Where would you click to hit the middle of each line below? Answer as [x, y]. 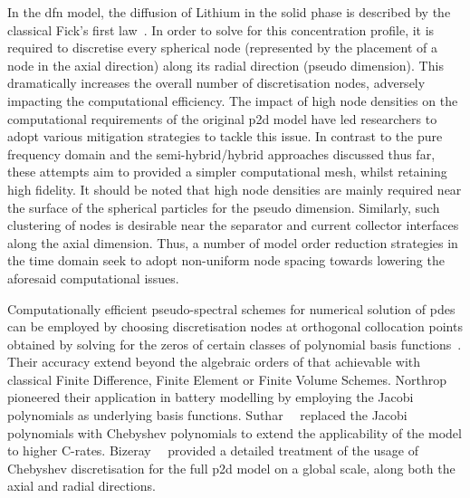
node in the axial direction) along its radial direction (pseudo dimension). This [225, 65]
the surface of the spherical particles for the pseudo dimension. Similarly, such [224, 207]
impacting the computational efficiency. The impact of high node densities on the [233, 100]
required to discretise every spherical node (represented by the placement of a [222, 48]
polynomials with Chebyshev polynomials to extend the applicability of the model [235, 432]
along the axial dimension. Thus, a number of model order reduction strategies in [233, 242]
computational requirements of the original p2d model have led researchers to [222, 118]
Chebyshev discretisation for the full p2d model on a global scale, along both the [231, 468]
